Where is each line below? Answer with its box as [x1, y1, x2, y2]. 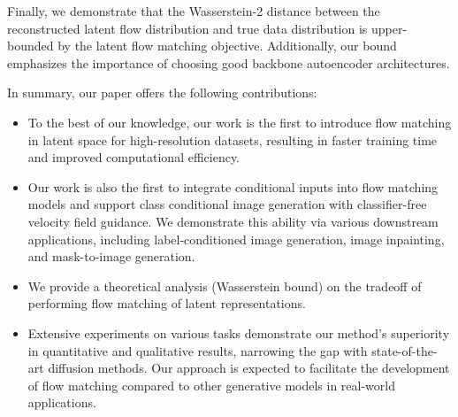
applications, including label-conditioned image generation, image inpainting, [27, 229, 445, 248]
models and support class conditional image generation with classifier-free [27, 195, 427, 213]
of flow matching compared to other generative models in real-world [27, 375, 395, 394]
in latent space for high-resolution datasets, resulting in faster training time [27, 130, 438, 149]
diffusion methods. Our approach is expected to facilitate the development [48, 359, 450, 377]
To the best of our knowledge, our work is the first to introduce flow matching [27, 112, 452, 131]
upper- [371, 19, 408, 37]
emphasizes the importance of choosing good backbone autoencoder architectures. [7, 53, 450, 72]
